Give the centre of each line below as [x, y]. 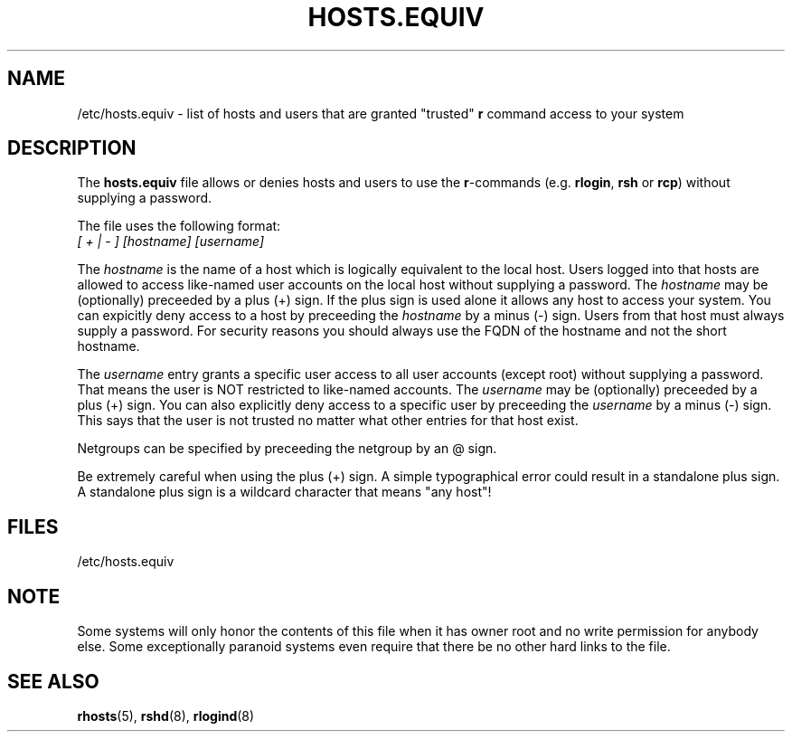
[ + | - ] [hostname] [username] [171, 242]
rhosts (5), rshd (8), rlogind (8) [166, 715]
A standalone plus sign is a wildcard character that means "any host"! [284, 492]
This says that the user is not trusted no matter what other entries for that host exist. [328, 421]
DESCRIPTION [72, 148]
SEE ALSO [53, 681]
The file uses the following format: [179, 226]
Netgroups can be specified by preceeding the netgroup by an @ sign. [287, 449]
